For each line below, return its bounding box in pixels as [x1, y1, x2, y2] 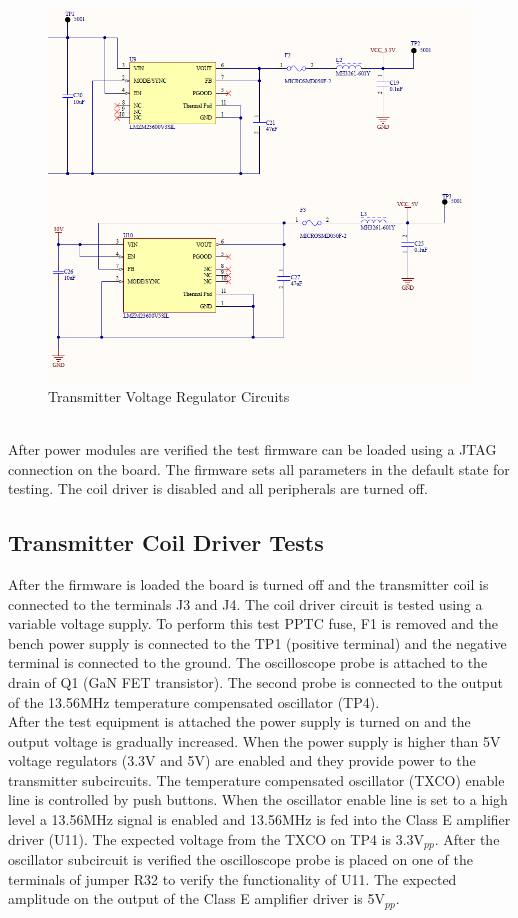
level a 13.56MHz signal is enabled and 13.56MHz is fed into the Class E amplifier [8, 809, 511, 830]
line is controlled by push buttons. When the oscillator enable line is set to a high [8, 789, 508, 810]
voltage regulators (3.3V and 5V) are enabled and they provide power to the [8, 750, 476, 771]
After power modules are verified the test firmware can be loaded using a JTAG [8, 438, 497, 459]
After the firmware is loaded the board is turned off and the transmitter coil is [8, 573, 489, 594]
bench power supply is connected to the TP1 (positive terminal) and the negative [8, 632, 507, 653]
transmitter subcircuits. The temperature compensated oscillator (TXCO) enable [8, 769, 505, 790]
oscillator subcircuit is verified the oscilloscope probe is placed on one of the [8, 849, 473, 870]
